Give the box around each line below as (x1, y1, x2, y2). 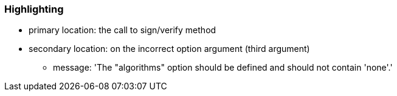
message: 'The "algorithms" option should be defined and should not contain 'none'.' (53, 62, 393, 73)
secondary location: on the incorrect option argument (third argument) (29, 43, 310, 54)
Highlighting (4, 3, 64, 15)
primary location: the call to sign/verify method (29, 25, 216, 36)
